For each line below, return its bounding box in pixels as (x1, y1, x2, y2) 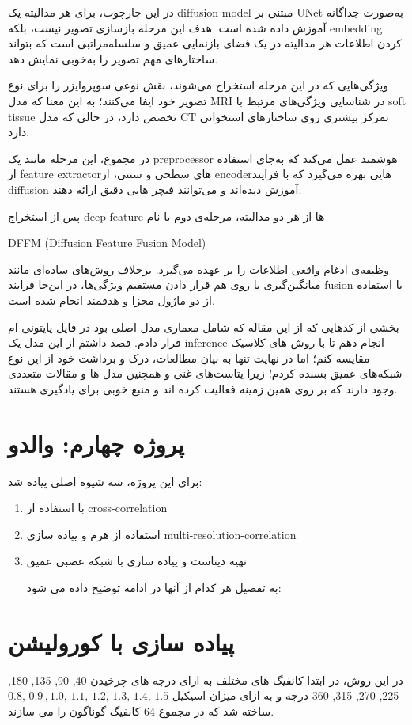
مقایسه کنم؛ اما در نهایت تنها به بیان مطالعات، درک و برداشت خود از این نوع (8, 349, 370, 366)
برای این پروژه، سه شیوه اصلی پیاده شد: (8, 473, 202, 489)
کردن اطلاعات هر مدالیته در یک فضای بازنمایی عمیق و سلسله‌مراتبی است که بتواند (8, 35, 403, 51)
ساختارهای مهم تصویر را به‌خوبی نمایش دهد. (8, 50, 218, 66)
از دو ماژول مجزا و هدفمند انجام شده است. (8, 291, 215, 308)
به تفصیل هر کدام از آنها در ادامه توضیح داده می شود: (26, 579, 282, 595)
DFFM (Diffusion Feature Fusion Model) (8, 234, 206, 251)
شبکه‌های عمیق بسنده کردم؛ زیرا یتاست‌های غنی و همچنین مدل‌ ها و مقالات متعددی (8, 365, 403, 381)
